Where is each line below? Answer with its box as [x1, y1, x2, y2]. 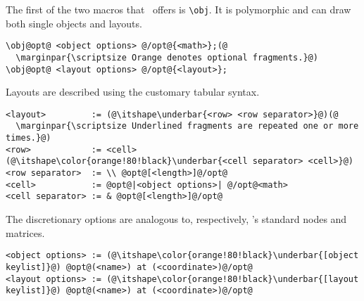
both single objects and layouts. [6, 15, 142, 30]
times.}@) [6, 133, 51, 143]
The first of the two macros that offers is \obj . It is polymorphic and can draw [6, 2, 351, 16]
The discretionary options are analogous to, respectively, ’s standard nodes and [6, 212, 347, 226]
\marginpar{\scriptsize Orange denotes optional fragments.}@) [15, 52, 318, 63]
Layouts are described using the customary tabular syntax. [6, 84, 260, 99]
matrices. [6, 225, 45, 240]
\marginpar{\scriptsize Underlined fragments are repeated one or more [15, 121, 359, 132]
